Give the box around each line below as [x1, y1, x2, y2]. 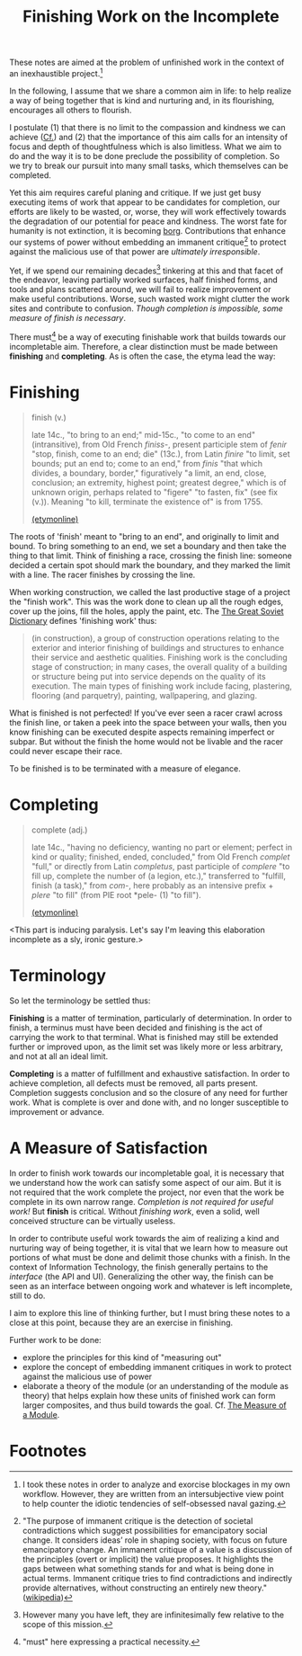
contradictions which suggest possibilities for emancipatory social [22, 1525, 268, 1536]
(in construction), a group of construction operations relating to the [31, 632, 280, 644]
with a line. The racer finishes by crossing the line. [9, 569, 196, 580]
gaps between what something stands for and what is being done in [22, 1563, 274, 1574]
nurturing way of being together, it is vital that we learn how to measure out [9, 1242, 289, 1253]
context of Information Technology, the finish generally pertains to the [9, 1261, 269, 1272]
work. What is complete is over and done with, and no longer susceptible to [9, 1097, 289, 1108]
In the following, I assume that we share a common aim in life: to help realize [9, 85, 292, 96]
